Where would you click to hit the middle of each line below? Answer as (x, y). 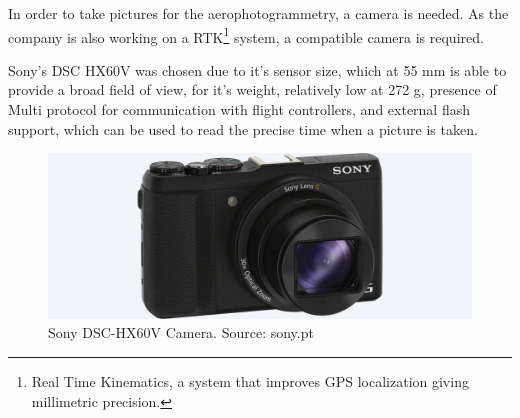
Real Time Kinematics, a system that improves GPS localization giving (250, 380)
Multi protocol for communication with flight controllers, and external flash (239, 109)
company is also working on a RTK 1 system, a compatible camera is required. (246, 35)
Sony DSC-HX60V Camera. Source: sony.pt (181, 332)
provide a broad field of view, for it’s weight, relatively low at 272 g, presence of (252, 89)
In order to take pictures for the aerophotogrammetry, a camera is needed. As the (258, 13)
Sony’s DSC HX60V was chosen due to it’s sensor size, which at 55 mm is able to (257, 69)
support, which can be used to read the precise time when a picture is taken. (243, 128)
